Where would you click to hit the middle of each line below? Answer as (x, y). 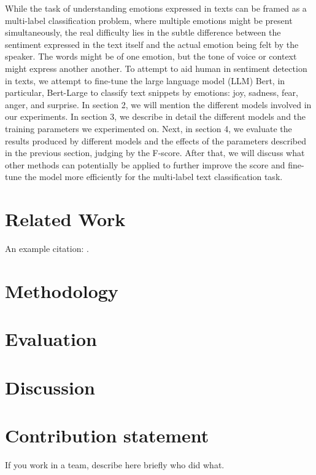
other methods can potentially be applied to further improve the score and (145, 164)
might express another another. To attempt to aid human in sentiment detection (156, 68)
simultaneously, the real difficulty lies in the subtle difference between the (143, 32)
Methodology (62, 290)
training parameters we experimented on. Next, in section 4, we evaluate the (148, 128)
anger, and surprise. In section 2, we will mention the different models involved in (158, 104)
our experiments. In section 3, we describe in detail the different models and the (156, 116)
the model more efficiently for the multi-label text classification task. (153, 177)
